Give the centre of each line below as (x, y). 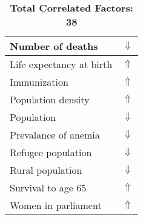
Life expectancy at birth (61, 64)
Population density (50, 99)
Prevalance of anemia (55, 135)
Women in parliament (56, 205)
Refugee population (51, 152)
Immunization (39, 82)
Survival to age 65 (48, 187)
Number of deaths (54, 46)
